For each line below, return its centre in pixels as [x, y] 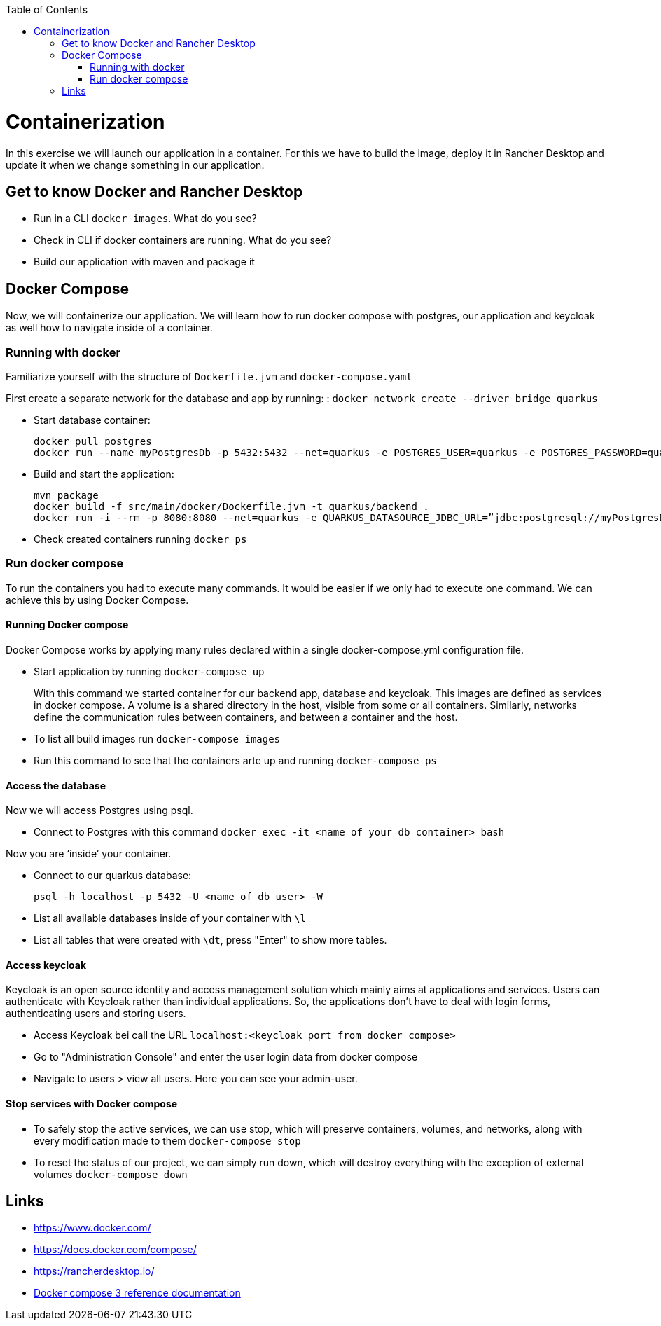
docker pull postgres [93, 441]
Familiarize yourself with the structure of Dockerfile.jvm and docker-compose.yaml [209, 376]
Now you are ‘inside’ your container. [89, 854]
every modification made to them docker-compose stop [167, 1140]
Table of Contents [47, 9]
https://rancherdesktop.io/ [94, 1271]
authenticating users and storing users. [96, 1014]
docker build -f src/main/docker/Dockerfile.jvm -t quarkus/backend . [231, 506]
